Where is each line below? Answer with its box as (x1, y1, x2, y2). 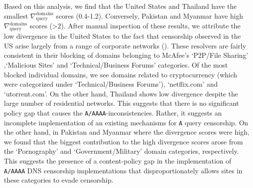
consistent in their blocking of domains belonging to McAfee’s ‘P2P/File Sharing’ (4, 50, 249, 60)
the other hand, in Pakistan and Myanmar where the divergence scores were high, (4, 127, 250, 137)
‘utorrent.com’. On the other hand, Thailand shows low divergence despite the (4, 88, 238, 98)
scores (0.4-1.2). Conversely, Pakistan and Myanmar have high (56, 10, 243, 21)
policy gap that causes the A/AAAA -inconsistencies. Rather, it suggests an (4, 107, 222, 117)
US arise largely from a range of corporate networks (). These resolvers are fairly (4, 40, 246, 50)
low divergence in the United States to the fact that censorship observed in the (4, 31, 241, 41)
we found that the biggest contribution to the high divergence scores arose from (4, 136, 243, 146)
